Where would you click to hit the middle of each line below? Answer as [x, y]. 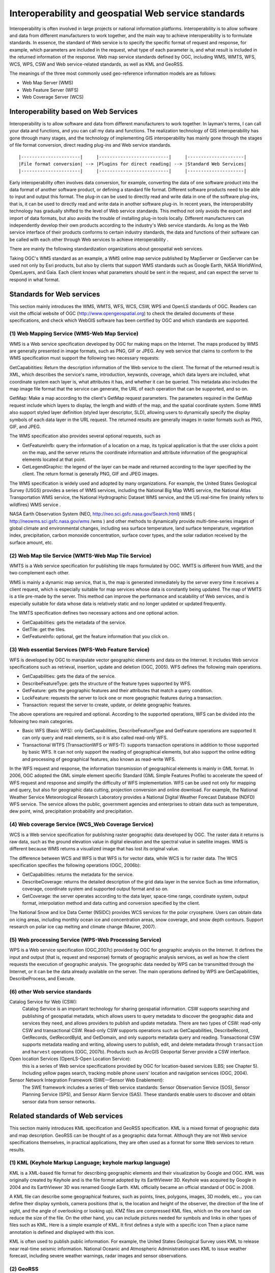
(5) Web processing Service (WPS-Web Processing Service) [85, 939]
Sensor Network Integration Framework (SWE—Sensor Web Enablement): [87, 1080]
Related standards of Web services [66, 1116]
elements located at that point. [54, 460]
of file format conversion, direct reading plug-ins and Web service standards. [90, 145]
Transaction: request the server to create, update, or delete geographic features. [107, 705]
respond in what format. [35, 280]
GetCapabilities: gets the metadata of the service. [74, 622]
